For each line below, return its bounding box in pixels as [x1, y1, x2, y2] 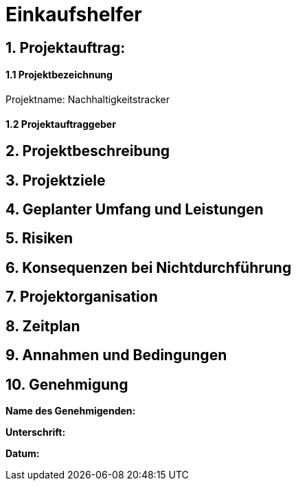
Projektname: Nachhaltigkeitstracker [5, 93, 170, 105]
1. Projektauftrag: [5, 38, 126, 56]
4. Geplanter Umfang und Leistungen [5, 201, 264, 219]
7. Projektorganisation [5, 288, 158, 306]
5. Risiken [5, 230, 73, 247]
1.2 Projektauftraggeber [5, 118, 116, 130]
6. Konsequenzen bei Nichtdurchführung [5, 258, 292, 276]
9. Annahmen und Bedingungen [5, 346, 227, 364]
